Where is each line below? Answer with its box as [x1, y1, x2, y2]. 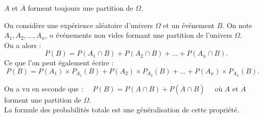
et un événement [163, 19, 215, 30]
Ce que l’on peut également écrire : [4, 57, 114, 68]
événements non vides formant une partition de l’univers [56, 30, 232, 40]
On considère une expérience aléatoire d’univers [4, 19, 153, 30]
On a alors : [4, 39, 41, 50]
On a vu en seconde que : [4, 83, 83, 93]
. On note [222, 19, 252, 30]
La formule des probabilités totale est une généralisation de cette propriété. [4, 104, 240, 115]
